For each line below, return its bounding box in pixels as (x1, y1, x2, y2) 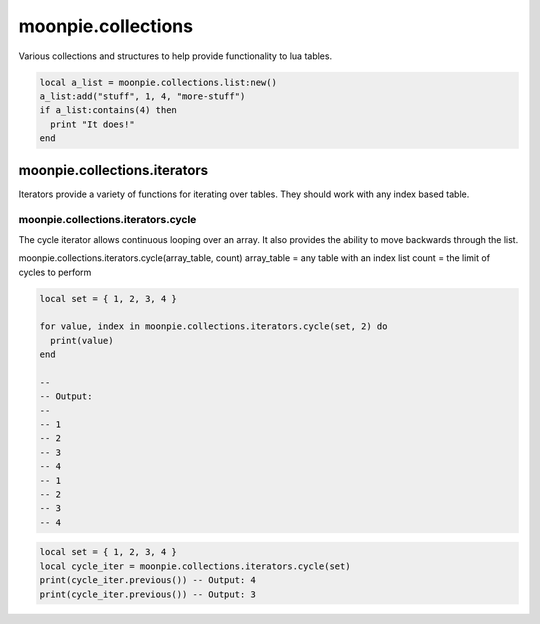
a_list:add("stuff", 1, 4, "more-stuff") (39, 90, 246, 102)
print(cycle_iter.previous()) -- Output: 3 (39, 588, 257, 600)
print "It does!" (50, 118, 135, 130)
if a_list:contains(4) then (39, 105, 177, 116)
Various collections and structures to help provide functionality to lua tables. (18, 50, 333, 62)
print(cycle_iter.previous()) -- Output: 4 (39, 575, 257, 586)
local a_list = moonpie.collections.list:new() (39, 76, 277, 88)
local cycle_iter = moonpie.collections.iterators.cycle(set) (39, 560, 351, 572)
